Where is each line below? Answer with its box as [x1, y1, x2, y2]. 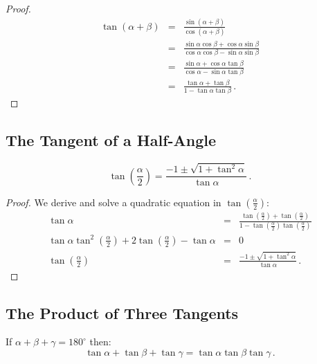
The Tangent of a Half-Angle [6, 129, 217, 151]
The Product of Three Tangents [6, 302, 239, 323]
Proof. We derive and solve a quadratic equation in [6, 194, 221, 209]
